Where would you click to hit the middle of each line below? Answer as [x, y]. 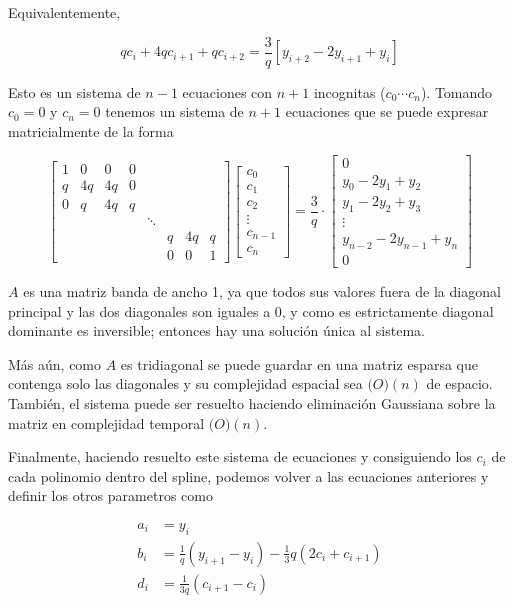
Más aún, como [55, 363]
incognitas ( [349, 91]
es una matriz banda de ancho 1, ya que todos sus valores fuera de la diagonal [262, 291]
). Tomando [456, 91]
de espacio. [459, 383]
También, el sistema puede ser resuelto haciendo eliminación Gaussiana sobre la [252, 403]
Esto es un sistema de [74, 91]
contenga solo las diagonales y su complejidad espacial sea [185, 383]
